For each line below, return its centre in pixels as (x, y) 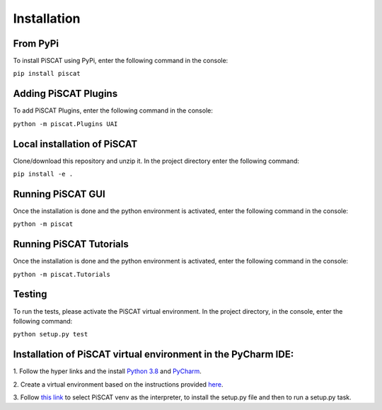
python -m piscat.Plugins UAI (65, 124)
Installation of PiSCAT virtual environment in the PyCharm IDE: (154, 354)
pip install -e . (43, 174)
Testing (30, 294)
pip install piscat (47, 74)
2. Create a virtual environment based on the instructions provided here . (118, 384)
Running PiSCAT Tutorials (71, 244)
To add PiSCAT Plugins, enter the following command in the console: (113, 110)
